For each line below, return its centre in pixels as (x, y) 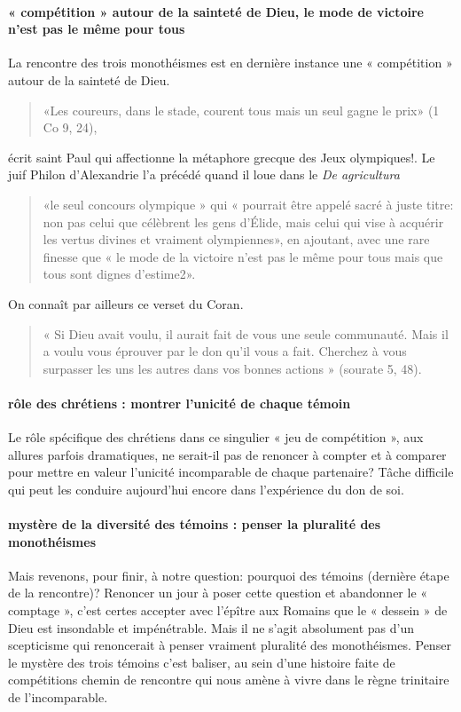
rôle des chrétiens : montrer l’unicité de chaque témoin (180, 403)
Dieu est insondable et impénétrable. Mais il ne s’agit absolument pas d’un (211, 627)
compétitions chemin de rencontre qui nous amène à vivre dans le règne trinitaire (229, 680)
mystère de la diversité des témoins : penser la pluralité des (195, 524)
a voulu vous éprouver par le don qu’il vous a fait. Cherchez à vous (225, 351)
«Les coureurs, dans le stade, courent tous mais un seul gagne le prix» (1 (241, 110)
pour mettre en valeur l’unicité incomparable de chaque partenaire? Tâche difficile (231, 472)
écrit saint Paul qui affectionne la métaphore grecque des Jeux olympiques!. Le (222, 157)
